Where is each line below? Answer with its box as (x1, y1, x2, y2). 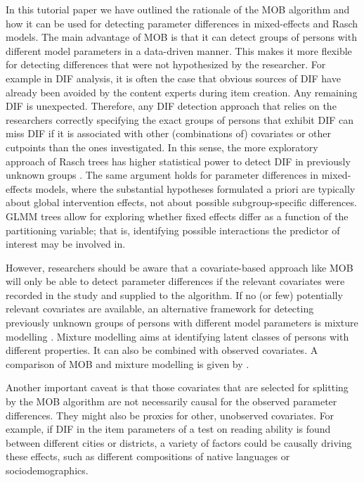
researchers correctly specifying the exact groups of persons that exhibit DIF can (6, 112, 353, 127)
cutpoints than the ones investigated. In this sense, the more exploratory (6, 139, 318, 154)
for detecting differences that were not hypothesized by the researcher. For (6, 57, 326, 72)
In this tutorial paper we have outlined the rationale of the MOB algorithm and (6, 2, 350, 16)
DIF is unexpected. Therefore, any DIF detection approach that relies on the (6, 99, 337, 113)
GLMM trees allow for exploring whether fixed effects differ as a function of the (6, 208, 349, 223)
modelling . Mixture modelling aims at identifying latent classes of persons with (6, 329, 349, 343)
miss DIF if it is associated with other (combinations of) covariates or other (6, 126, 332, 141)
